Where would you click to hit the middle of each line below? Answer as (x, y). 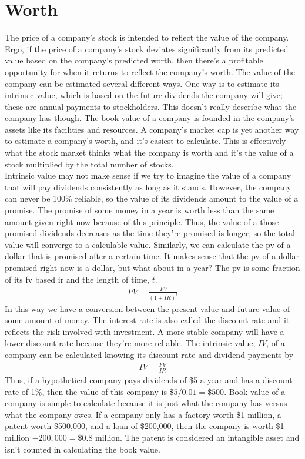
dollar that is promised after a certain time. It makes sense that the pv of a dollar (152, 256)
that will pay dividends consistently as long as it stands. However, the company (148, 187)
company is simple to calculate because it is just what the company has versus (146, 403)
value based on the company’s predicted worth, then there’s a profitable (134, 60)
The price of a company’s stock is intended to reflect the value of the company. (147, 37)
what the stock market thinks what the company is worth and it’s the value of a (149, 153)
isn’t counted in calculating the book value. (83, 449)
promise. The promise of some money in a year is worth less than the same (140, 210)
